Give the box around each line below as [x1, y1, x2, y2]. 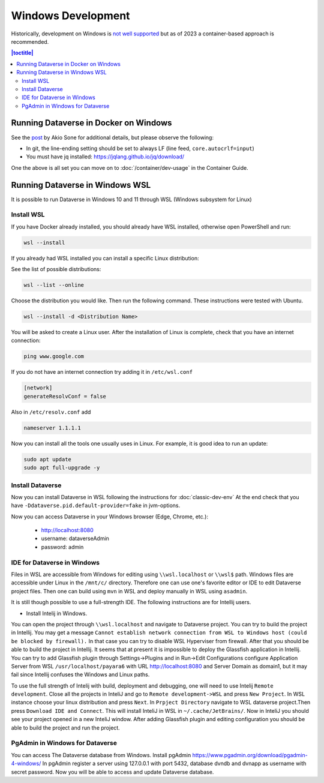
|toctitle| [11, 49, 34, 56]
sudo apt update [23, 456, 72, 463]
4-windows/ [11, 760, 41, 767]
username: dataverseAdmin [41, 535, 109, 542]
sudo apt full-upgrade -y [23, 464, 100, 471]
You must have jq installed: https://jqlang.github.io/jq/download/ [26, 153, 185, 160]
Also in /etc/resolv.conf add [11, 408, 91, 415]
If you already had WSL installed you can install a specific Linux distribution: [11, 254, 199, 262]
